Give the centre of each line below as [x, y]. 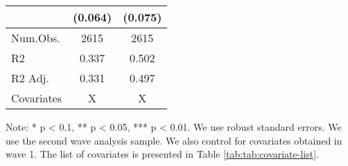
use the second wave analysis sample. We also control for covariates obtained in [174, 140]
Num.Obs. [36, 38]
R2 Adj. [30, 78]
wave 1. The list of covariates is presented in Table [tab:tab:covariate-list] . [162, 154]
